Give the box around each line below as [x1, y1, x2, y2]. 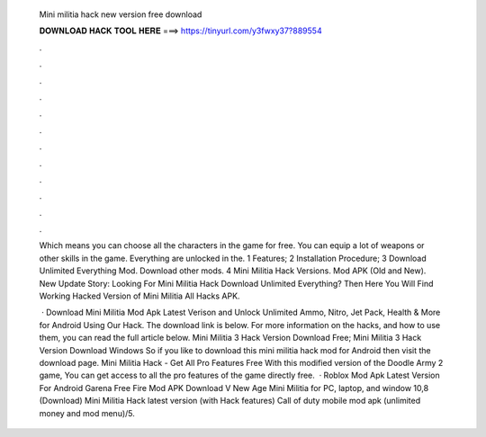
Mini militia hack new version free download [39, 9, 202, 20]
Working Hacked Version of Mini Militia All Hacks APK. [39, 290, 240, 301]
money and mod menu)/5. [39, 407, 135, 418]
